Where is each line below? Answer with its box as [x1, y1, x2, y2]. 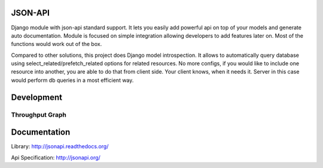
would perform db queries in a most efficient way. [11, 77, 134, 84]
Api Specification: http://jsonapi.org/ [11, 154, 101, 161]
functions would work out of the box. [11, 41, 102, 48]
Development [11, 92, 63, 102]
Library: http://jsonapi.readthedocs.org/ [11, 143, 109, 150]
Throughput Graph [11, 111, 67, 119]
